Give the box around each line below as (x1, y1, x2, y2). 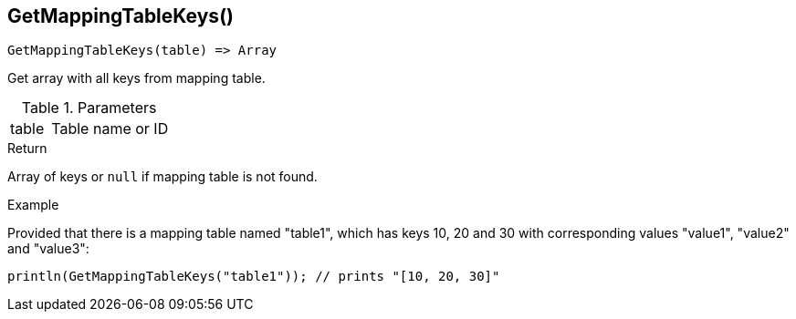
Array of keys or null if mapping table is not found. (7, 169, 318, 185)
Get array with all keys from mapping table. (7, 70, 266, 87)
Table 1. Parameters (21, 98, 157, 118)
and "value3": (7, 241, 89, 257)
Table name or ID (51, 119, 169, 139)
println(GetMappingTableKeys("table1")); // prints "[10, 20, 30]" (7, 269, 500, 284)
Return (7, 140, 47, 157)
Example (7, 197, 59, 213)
